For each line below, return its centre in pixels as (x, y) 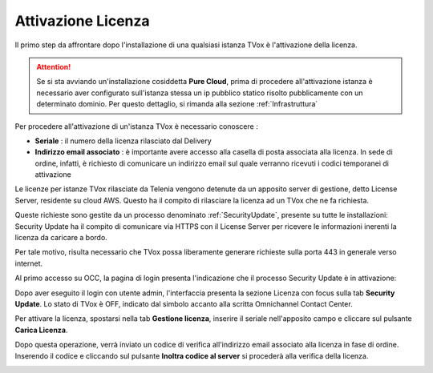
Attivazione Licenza (82, 21)
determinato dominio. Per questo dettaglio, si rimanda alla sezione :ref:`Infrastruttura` (177, 104)
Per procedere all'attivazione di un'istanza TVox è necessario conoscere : (136, 126)
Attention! (54, 66)
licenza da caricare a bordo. (61, 238)
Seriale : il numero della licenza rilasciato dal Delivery (123, 141)
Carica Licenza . (41, 330)
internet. (29, 263)
